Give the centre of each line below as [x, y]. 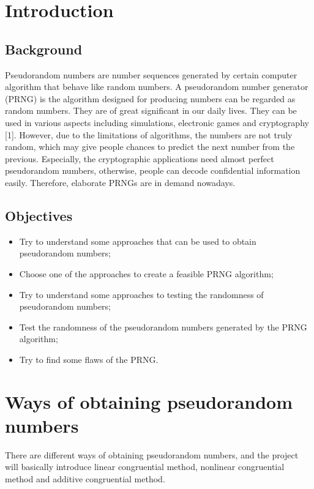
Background [44, 49]
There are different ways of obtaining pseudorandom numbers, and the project [152, 454]
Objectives [39, 215]
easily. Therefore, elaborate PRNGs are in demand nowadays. [120, 182]
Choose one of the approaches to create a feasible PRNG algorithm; [146, 273]
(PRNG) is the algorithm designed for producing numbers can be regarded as [150, 98]
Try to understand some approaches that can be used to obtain [138, 241]
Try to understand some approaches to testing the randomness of [141, 294]
